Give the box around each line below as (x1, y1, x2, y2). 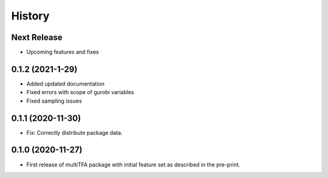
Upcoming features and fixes (26, 49, 100, 56)
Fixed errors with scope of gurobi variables (26, 89, 134, 96)
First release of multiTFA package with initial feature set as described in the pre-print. (26, 161, 241, 168)
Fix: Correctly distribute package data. (26, 129, 123, 136)
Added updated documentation (26, 80, 104, 87)
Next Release (11, 32, 63, 43)
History (11, 9, 50, 22)
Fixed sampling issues (26, 97, 82, 104)
